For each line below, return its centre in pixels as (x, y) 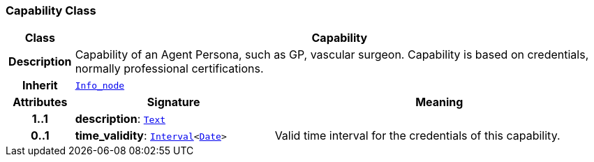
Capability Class (51, 10)
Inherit (40, 86)
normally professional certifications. (169, 69)
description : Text (120, 119)
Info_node (100, 85)
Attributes (40, 102)
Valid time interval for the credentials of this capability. (417, 136)
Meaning (439, 102)
